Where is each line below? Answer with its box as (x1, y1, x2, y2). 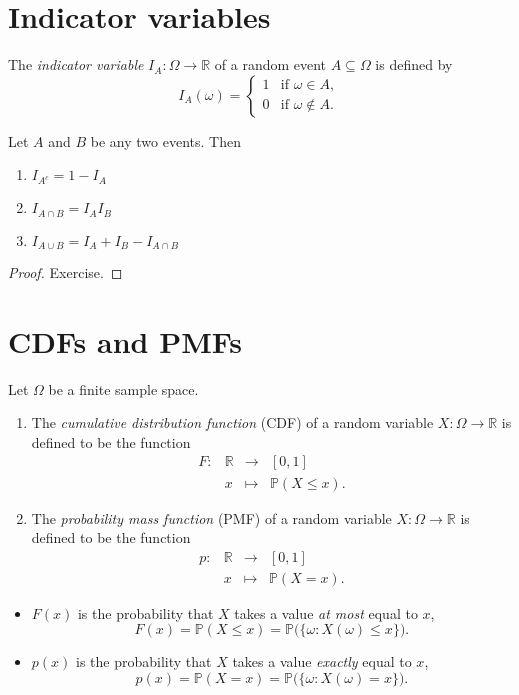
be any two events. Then (90, 130, 241, 151)
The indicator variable (8, 54, 144, 75)
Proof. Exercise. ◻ (8, 261, 123, 282)
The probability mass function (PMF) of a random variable (31, 507, 392, 528)
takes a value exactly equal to (232, 651, 412, 672)
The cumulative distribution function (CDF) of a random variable (31, 412, 434, 433)
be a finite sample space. (48, 378, 199, 399)
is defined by (375, 54, 453, 75)
